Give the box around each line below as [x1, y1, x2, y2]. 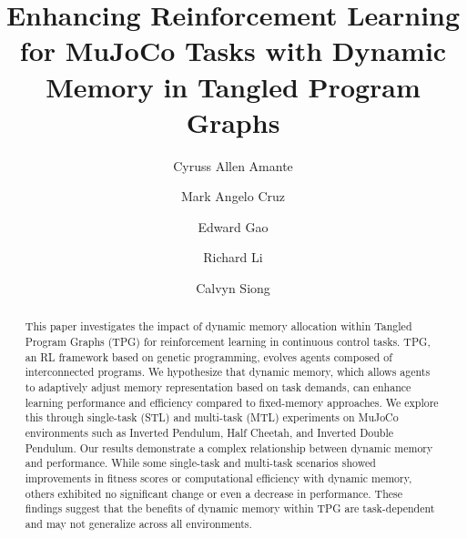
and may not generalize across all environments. [25, 515, 252, 531]
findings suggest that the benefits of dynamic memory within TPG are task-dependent [25, 501, 435, 516]
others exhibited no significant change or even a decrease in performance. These [25, 485, 403, 501]
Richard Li [203, 248, 263, 267]
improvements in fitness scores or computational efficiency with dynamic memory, [25, 471, 412, 486]
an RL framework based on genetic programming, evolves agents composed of [25, 349, 392, 364]
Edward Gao [198, 217, 269, 236]
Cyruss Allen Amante [173, 156, 293, 175]
